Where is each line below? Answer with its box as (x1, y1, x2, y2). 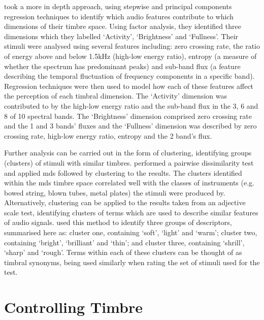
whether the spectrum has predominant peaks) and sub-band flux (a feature (4, 60, 241, 71)
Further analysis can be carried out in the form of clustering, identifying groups (4, 147, 252, 158)
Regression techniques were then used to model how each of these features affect (4, 80, 254, 91)
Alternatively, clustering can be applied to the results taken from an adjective (4, 197, 246, 208)
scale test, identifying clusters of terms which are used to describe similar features (4, 207, 258, 217)
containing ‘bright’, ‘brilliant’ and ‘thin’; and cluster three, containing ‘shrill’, (4, 237, 245, 247)
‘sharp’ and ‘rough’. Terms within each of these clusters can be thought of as (4, 247, 242, 258)
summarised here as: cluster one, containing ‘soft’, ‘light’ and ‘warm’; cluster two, (4, 227, 257, 238)
